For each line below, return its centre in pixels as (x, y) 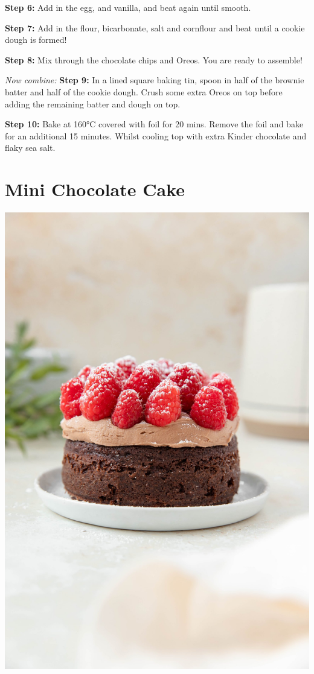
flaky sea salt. (30, 148)
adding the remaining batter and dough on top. (93, 103)
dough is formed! (36, 40)
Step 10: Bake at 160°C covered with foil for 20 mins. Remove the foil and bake (154, 124)
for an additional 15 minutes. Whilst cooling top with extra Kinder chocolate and (156, 135)
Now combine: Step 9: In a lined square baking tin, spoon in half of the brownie (155, 80)
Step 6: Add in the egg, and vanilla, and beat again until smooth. (128, 7)
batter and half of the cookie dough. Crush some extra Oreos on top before (144, 91)
